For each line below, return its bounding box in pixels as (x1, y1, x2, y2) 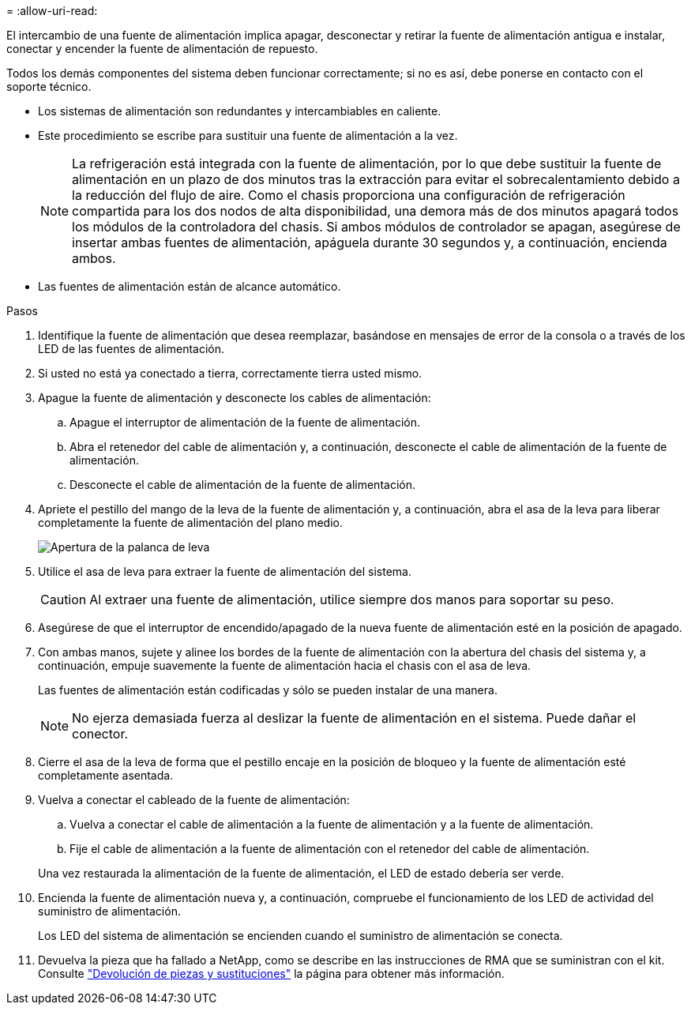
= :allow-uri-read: (6, 4, 98, 17)
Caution (40, 592, 87, 607)
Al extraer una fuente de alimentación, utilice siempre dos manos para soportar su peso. (89, 592, 614, 607)
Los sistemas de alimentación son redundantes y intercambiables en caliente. (38, 104, 441, 118)
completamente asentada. (38, 769, 174, 782)
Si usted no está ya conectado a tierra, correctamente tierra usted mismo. (38, 366, 422, 380)
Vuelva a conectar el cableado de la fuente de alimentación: (38, 793, 350, 806)
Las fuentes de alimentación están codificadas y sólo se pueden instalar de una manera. (38, 683, 498, 697)
